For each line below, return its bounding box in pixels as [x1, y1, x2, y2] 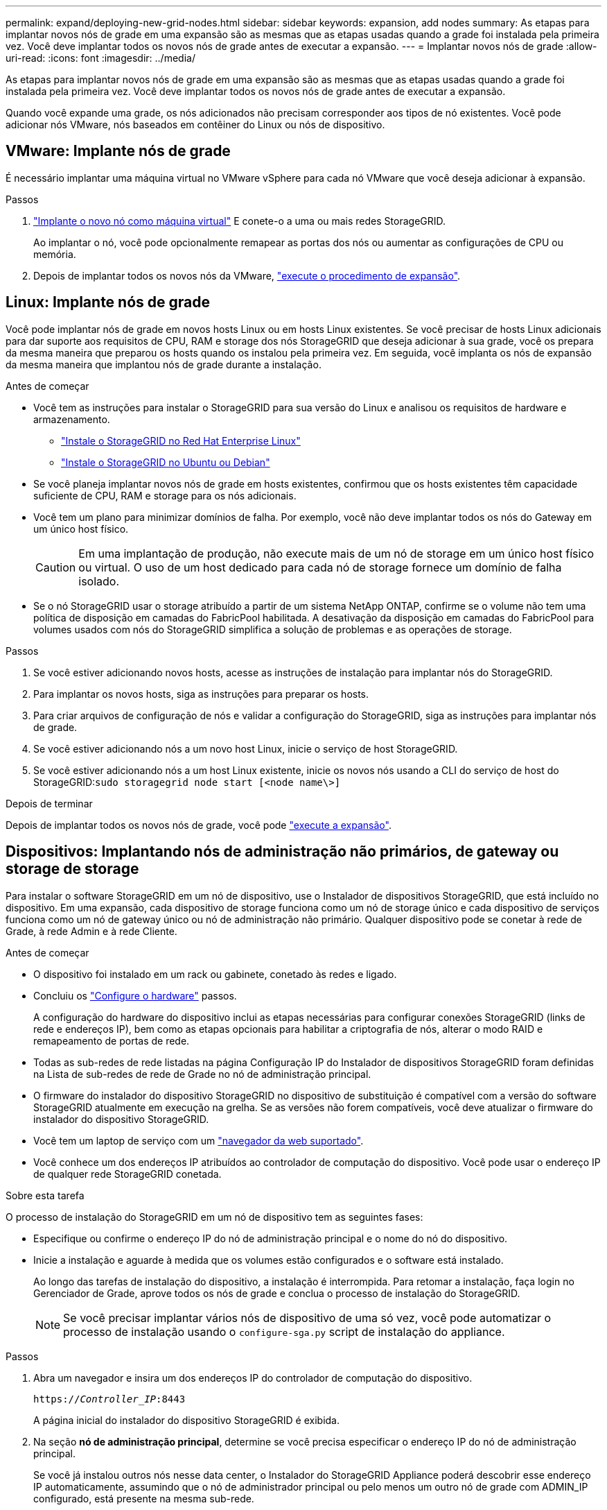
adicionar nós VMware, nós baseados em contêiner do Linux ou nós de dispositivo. [6, 119, 385, 130]
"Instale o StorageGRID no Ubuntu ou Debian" [61, 456, 270, 468]
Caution [35, 560, 76, 574]
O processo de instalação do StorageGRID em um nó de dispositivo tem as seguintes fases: [6, 1210, 423, 1223]
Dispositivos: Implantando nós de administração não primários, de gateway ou [6, 843, 559, 861]
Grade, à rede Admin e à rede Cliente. [6, 925, 177, 937]
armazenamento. [33, 413, 110, 425]
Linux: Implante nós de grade [6, 293, 210, 311]
